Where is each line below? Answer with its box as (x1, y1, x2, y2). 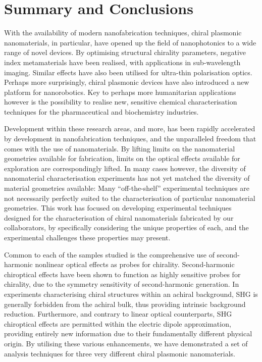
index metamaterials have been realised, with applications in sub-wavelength (4, 57, 241, 67)
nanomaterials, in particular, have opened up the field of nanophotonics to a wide (4, 37, 256, 47)
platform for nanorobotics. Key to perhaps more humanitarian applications (4, 86, 236, 97)
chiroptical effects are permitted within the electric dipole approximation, (4, 318, 231, 329)
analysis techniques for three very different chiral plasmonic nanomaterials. (4, 348, 235, 358)
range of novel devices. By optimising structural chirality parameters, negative (4, 47, 246, 58)
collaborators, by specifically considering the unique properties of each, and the (4, 222, 249, 233)
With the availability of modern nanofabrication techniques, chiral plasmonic (4, 27, 242, 38)
